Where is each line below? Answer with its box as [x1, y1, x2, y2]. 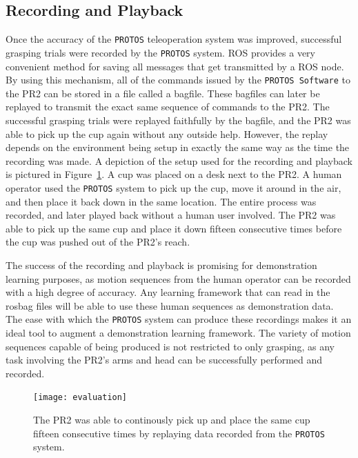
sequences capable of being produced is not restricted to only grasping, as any [6, 339, 335, 353]
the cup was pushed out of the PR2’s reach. [6, 235, 190, 249]
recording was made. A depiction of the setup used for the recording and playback [6, 153, 352, 168]
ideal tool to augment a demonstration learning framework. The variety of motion [6, 325, 351, 339]
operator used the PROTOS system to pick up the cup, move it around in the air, [6, 180, 341, 195]
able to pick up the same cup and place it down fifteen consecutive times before [6, 221, 342, 235]
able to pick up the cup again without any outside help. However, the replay [6, 126, 328, 141]
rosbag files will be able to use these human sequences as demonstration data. [6, 298, 334, 312]
